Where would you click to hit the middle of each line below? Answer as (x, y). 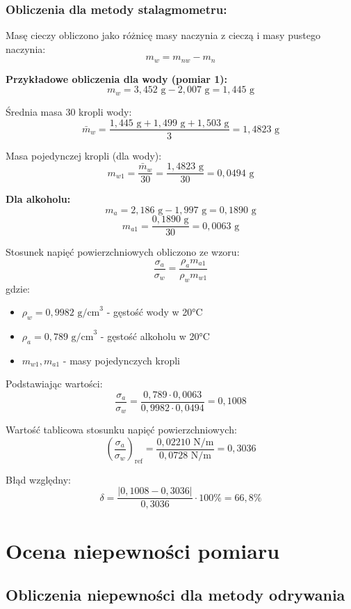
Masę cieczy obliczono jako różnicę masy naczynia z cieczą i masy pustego (163, 35)
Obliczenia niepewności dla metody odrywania (175, 595)
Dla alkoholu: (38, 199)
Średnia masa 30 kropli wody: (69, 111)
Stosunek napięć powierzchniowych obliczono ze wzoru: (123, 252)
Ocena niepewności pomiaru (143, 550)
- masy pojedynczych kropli (121, 360)
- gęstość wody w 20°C (155, 312)
